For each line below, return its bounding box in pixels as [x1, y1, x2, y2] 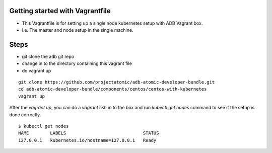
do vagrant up [22, 67, 51, 73]
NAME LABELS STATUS [18, 130, 159, 136]
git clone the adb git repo [22, 53, 75, 59]
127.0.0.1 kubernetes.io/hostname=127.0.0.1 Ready [18, 137, 157, 143]
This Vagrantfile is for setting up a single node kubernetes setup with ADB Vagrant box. [22, 20, 203, 26]
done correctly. [9, 111, 41, 118]
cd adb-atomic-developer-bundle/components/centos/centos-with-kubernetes [18, 86, 207, 92]
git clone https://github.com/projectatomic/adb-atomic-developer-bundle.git [18, 79, 215, 85]
